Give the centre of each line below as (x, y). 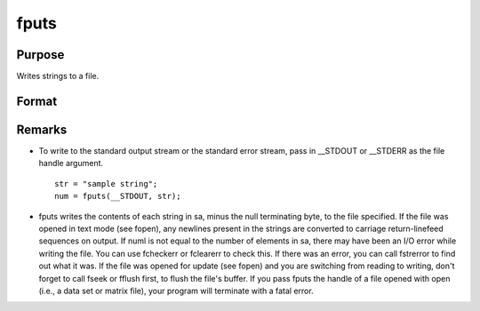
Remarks (42, 129)
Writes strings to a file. (58, 76)
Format (37, 101)
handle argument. (71, 163)
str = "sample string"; (106, 183)
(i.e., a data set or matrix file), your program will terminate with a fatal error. (176, 291)
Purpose (40, 55)
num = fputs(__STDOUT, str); (118, 196)
